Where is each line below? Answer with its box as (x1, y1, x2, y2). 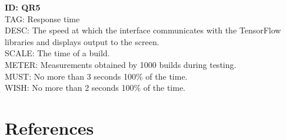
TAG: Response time (5, 12, 80, 25)
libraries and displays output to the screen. (5, 35, 159, 47)
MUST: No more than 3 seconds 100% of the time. (5, 70, 188, 82)
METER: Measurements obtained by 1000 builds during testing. (5, 58, 237, 70)
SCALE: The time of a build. (5, 47, 110, 59)
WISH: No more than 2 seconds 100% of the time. (5, 81, 185, 94)
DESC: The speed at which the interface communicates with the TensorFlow (5, 24, 281, 36)
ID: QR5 (5, 1, 41, 13)
